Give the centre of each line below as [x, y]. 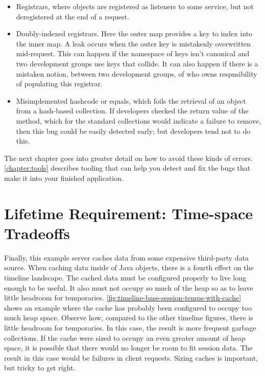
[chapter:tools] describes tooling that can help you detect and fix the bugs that [127, 168]
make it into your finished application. [64, 178]
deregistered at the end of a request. [73, 16]
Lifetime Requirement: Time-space [129, 213]
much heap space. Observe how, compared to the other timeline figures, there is [129, 318]
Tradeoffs [37, 233]
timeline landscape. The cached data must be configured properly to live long [125, 277]
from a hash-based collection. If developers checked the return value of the [132, 111]
